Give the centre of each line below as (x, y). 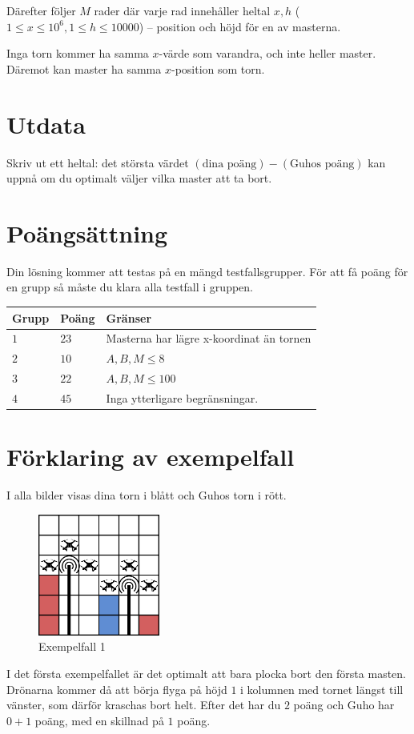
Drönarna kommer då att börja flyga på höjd (117, 689)
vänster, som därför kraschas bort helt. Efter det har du (144, 705)
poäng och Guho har (344, 705)
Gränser (129, 317)
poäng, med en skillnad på (99, 720)
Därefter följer (41, 10)
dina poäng (229, 164)
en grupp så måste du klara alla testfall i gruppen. (130, 287)
